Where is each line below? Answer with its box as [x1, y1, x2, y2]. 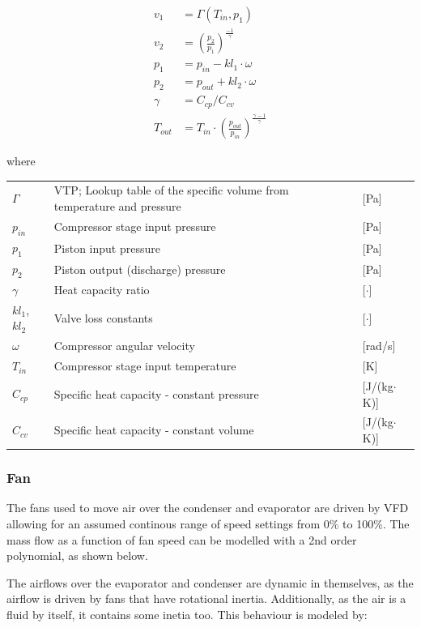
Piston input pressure [53, 239, 160, 256]
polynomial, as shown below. [6, 547, 148, 564]
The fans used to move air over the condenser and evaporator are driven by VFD [6, 499, 409, 516]
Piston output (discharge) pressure [53, 260, 226, 277]
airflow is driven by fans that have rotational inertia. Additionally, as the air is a [6, 590, 406, 607]
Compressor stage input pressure [53, 218, 216, 235]
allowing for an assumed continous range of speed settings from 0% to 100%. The [6, 515, 410, 532]
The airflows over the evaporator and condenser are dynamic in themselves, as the [6, 574, 414, 591]
